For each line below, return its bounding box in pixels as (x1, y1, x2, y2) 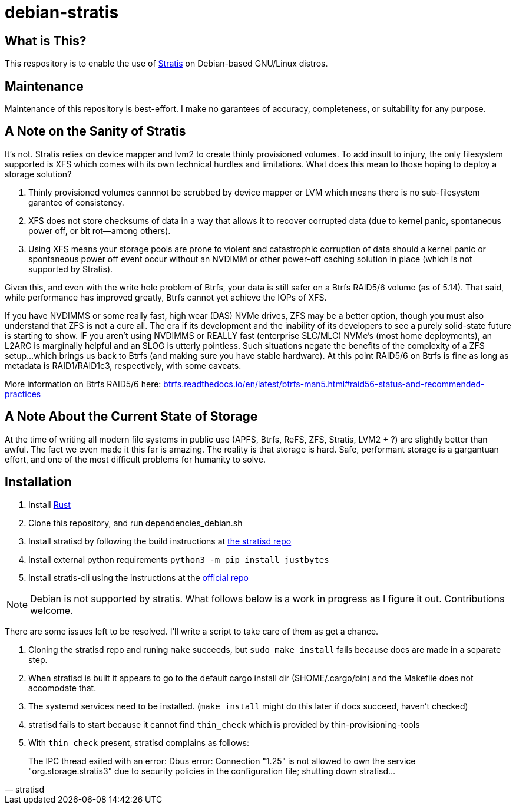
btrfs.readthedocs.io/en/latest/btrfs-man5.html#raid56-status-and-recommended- (163, 378, 485, 389)
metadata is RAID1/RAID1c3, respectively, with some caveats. (5, 360, 242, 371)
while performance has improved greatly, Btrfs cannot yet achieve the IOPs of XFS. (5, 292, 327, 302)
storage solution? (5, 169, 72, 179)
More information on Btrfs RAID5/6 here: (5, 378, 161, 389)
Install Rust (28, 499, 71, 510)
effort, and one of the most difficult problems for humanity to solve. (5, 454, 266, 464)
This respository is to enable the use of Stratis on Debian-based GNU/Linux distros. (5, 58, 328, 69)
